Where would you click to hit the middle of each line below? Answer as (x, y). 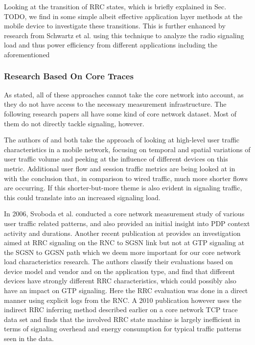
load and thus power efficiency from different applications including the (111, 45)
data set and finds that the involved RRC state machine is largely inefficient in (122, 319)
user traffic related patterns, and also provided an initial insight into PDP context (127, 223)
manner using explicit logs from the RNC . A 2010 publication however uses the (123, 300)
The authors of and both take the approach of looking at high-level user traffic (122, 140)
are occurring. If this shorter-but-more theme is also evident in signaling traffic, (123, 188)
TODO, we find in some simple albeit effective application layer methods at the (123, 16)
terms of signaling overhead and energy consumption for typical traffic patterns (123, 329)
